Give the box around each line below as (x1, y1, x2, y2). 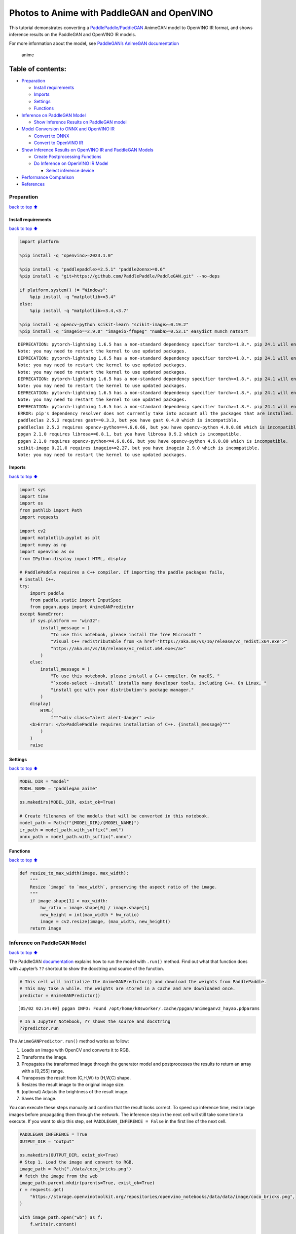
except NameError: (19, 611, 64, 617)
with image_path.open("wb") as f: (19, 1214, 103, 1220)
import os (19, 501, 43, 506)
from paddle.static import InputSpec (30, 597, 121, 603)
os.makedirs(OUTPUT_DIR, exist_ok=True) (19, 1153, 118, 1158)
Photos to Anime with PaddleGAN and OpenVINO (9, 7, 213, 18)
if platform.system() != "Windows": (19, 287, 109, 293)
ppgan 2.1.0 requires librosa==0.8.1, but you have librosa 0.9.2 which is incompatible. (18, 431, 242, 437)
